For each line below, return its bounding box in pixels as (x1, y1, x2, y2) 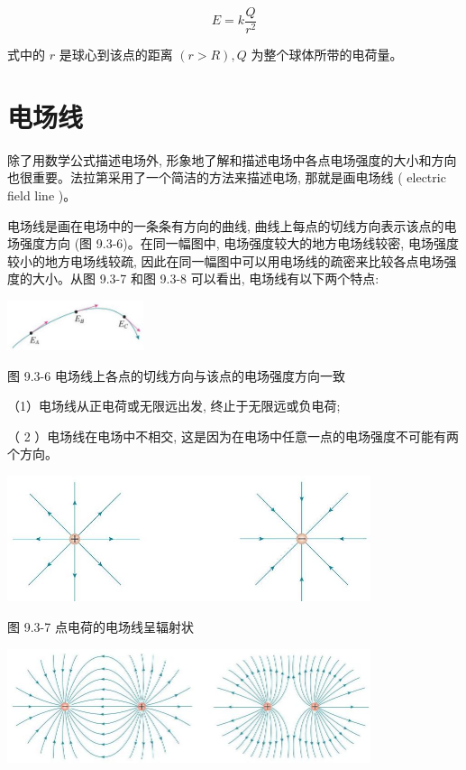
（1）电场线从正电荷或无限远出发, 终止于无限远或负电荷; (7, 396, 341, 415)
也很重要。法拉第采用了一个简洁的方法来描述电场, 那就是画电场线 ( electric (7, 168, 446, 187)
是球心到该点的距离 (59, 45, 173, 64)
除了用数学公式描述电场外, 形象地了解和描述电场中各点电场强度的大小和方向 (7, 150, 457, 169)
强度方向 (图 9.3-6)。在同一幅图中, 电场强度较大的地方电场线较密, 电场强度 (19, 234, 459, 253)
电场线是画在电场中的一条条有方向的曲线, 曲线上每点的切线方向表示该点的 (7, 216, 444, 235)
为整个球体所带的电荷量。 (251, 45, 403, 64)
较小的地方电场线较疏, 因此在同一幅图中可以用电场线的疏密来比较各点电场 (7, 251, 444, 270)
